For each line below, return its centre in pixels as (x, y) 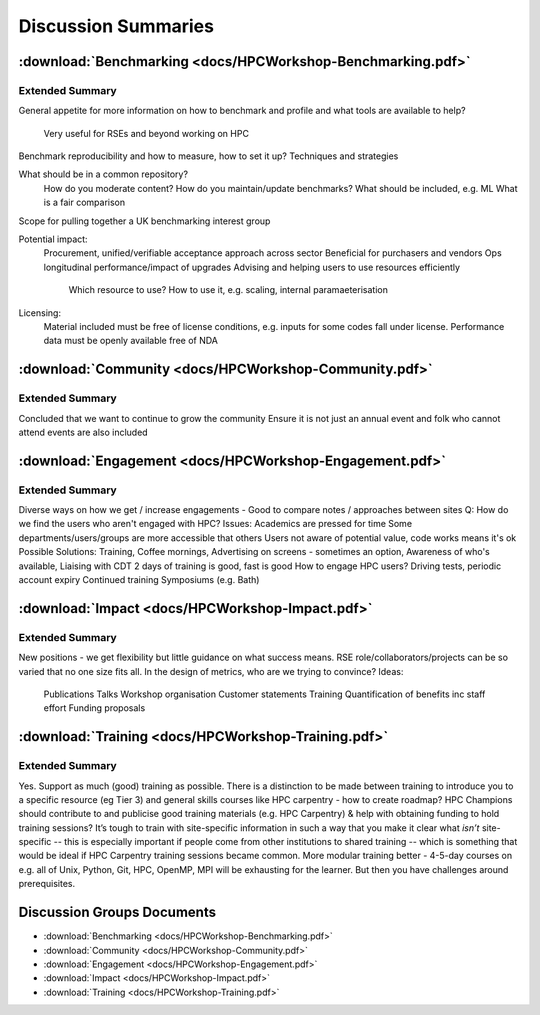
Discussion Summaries (116, 26)
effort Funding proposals (94, 708)
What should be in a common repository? (103, 174)
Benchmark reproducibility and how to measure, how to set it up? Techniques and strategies (208, 156)
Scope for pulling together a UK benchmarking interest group (144, 221)
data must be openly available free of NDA (131, 341)
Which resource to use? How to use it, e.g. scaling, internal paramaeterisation (228, 290)
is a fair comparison (84, 202)
